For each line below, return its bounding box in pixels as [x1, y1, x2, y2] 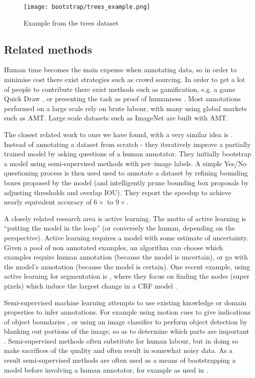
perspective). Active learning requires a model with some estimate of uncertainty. [4, 232, 249, 242]
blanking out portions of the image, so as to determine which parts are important [4, 326, 250, 336]
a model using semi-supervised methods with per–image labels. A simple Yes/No [4, 158, 247, 168]
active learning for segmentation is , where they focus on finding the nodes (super [4, 271, 250, 281]
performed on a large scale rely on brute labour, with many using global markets [4, 103, 247, 113]
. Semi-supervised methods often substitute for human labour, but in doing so [4, 335, 239, 346]
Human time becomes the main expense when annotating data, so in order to [4, 64, 237, 75]
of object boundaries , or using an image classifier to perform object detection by [4, 316, 248, 326]
